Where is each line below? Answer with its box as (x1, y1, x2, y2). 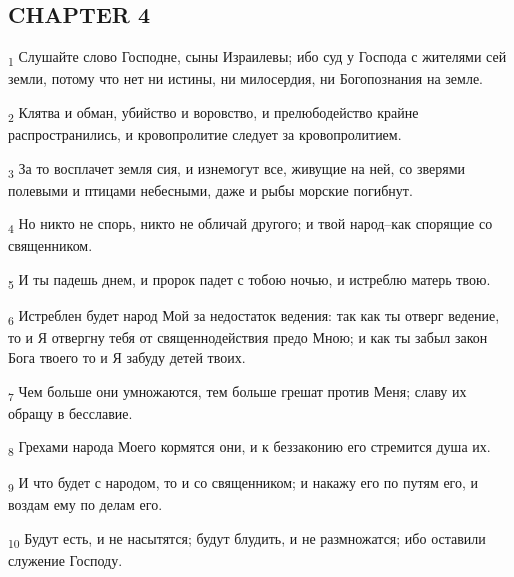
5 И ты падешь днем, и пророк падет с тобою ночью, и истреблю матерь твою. (8, 269, 491, 292)
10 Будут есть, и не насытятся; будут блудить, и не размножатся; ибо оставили (8, 528, 486, 551)
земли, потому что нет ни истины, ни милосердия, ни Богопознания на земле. (8, 68, 483, 89)
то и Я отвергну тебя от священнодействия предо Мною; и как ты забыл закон (8, 327, 488, 348)
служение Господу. (8, 550, 123, 571)
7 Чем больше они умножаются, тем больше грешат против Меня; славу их (8, 380, 467, 404)
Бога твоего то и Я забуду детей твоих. (8, 346, 246, 367)
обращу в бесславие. (8, 402, 133, 423)
